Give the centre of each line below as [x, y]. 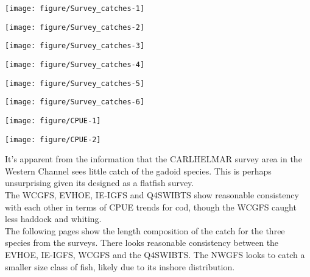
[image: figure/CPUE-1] [53, 121]
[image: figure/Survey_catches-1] [75, 9]
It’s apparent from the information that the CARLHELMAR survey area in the [153, 159]
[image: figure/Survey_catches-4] [75, 64]
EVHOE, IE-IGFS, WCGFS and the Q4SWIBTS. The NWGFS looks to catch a [155, 254]
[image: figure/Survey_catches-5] [75, 83]
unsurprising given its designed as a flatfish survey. [100, 183]
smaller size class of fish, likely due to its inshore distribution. [120, 266]
